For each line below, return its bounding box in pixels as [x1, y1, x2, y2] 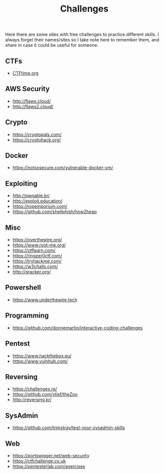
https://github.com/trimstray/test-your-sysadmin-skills [12, 425, 125, 431]
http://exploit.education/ [12, 198, 63, 204]
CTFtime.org [12, 70, 39, 76]
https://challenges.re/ [12, 386, 58, 392]
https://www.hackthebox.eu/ [12, 353, 72, 359]
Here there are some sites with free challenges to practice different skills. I [5, 31, 159, 38]
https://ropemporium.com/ [12, 204, 68, 210]
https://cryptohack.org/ [12, 137, 61, 143]
